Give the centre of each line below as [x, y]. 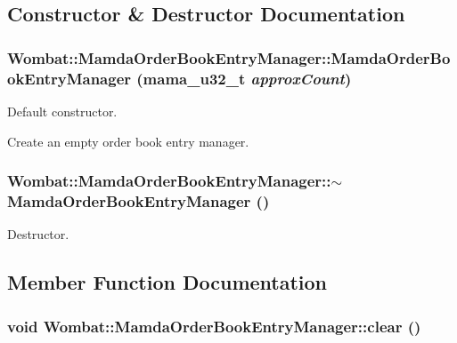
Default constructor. [62, 111]
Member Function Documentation [167, 282]
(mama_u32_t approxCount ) [244, 78]
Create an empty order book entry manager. [128, 141]
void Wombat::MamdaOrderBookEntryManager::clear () [214, 326]
